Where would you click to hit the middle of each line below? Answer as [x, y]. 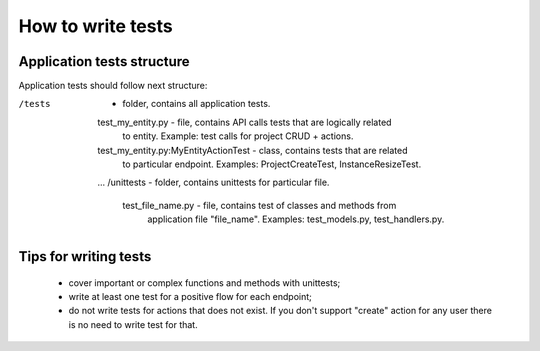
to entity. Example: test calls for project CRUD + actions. [238, 136]
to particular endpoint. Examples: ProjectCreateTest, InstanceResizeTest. [272, 164]
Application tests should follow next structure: [113, 86]
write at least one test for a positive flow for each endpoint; [190, 296]
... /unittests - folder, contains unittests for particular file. [213, 182]
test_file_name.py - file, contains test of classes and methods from [259, 205]
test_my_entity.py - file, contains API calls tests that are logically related [244, 122]
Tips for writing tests [85, 256]
